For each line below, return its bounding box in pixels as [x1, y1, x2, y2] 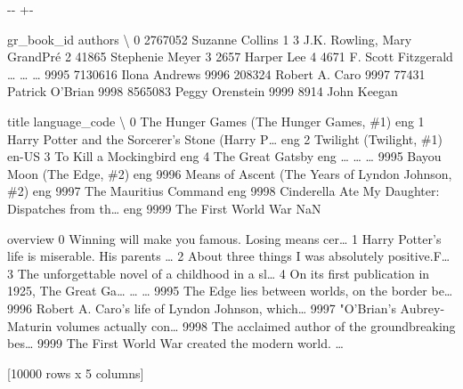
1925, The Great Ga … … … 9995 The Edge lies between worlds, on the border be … [7, 281, 453, 300]
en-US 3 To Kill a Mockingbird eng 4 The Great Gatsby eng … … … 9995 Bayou [7, 147, 442, 166]
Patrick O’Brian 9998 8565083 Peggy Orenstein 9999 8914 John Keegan [7, 82, 398, 101]
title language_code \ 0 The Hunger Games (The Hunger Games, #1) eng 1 [7, 111, 425, 130]
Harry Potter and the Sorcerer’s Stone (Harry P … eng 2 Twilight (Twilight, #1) [7, 129, 443, 148]
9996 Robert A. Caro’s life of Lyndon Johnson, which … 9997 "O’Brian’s [7, 298, 396, 317]
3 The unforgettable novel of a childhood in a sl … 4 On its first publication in [7, 263, 430, 282]
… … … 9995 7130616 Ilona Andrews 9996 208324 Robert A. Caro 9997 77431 [7, 64, 426, 83]
